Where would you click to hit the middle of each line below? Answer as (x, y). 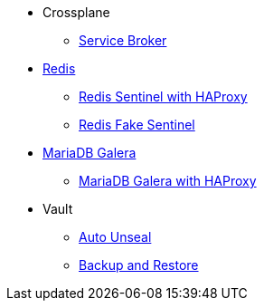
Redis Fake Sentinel (137, 125)
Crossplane (76, 12)
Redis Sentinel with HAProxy (163, 96)
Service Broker (123, 40)
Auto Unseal (115, 237)
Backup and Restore (139, 265)
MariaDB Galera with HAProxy (168, 181)
